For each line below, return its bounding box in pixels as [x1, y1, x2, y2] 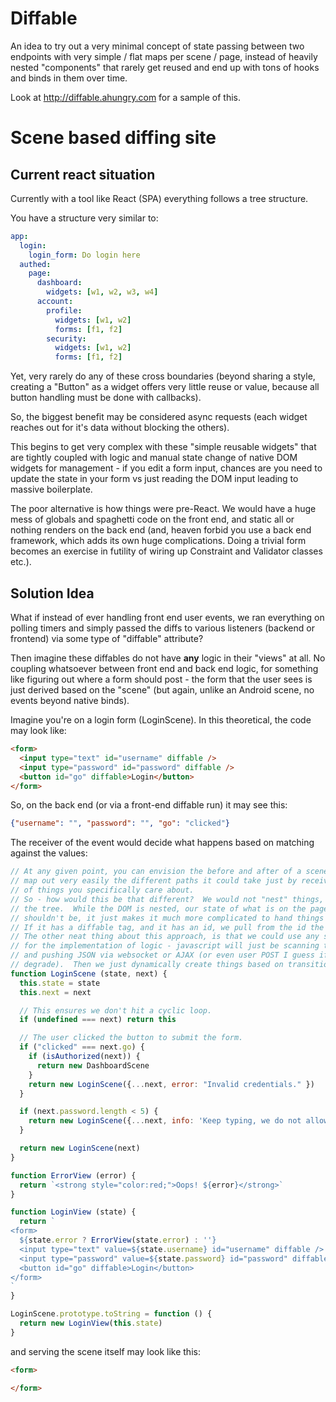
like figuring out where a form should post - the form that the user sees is [10, 673, 313, 685]
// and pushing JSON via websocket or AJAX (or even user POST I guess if [10, 950, 329, 961]
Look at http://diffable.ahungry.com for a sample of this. [10, 91, 242, 103]
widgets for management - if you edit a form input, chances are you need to [10, 462, 323, 474]
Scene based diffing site [10, 127, 217, 149]
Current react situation [10, 166, 156, 183]
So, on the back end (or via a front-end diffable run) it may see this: [10, 799, 288, 811]
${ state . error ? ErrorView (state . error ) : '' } [19, 1235, 217, 1245]
